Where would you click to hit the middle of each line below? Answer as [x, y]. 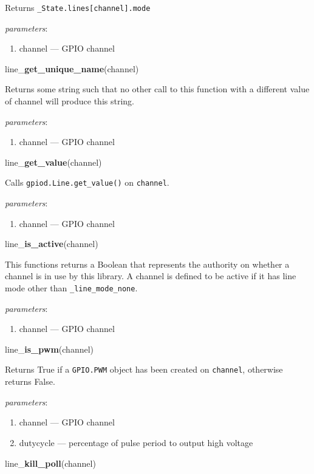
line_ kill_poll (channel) [50, 463]
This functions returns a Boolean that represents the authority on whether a [147, 264]
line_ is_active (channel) [52, 244]
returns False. [30, 381]
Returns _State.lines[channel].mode [78, 7]
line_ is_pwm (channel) [49, 349]
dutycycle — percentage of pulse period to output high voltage [136, 442]
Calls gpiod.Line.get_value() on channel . [87, 182]
